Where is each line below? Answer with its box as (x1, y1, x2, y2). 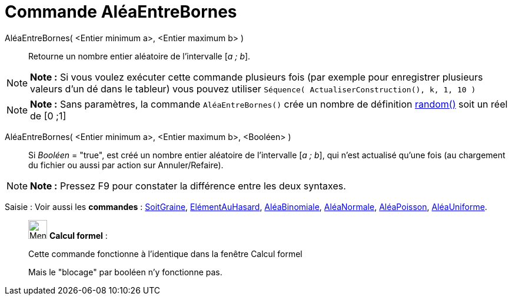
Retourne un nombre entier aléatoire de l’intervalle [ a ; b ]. (28, 51, 251, 61)
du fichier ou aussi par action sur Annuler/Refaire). (28, 159, 224, 170)
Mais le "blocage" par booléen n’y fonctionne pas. (28, 266, 222, 277)
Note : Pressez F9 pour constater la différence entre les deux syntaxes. (30, 179, 346, 192)
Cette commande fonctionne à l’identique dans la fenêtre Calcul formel (28, 248, 302, 259)
